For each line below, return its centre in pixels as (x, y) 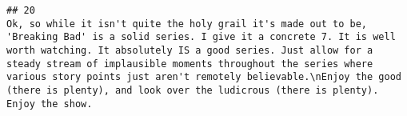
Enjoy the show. (50, 104)
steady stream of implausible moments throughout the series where (190, 64)
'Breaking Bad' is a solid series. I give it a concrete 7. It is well (201, 37)
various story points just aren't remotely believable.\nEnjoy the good (204, 77)
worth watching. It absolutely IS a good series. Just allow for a (190, 50)
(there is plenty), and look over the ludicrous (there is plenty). (193, 90)
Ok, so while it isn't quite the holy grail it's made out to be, (187, 24)
